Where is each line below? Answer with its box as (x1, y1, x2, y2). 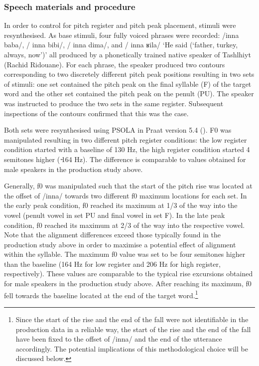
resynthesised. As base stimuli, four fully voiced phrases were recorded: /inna (4, 29, 239, 40)
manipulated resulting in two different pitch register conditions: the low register (4, 134, 247, 145)
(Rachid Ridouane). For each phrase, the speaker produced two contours (4, 59, 225, 69)
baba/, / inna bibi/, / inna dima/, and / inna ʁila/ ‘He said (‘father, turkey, (4, 39, 238, 50)
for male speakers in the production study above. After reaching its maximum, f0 (4, 278, 252, 289)
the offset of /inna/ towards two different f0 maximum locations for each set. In (4, 190, 247, 200)
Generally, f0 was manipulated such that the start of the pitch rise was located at (4, 181, 253, 191)
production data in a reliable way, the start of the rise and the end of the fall (15, 324, 251, 334)
